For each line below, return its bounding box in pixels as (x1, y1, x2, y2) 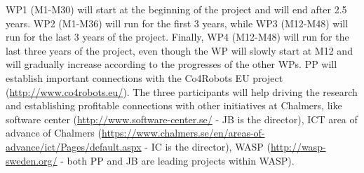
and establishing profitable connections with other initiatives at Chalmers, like (6, 98, 342, 113)
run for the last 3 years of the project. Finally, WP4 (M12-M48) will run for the (6, 29, 349, 44)
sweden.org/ (6, 153, 58, 167)
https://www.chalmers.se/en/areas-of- (102, 125, 265, 140)
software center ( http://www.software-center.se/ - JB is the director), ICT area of (6, 111, 358, 126)
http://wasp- (270, 139, 326, 153)
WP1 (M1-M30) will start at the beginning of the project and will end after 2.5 (6, 2, 347, 16)
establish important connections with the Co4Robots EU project (6, 70, 283, 85)
